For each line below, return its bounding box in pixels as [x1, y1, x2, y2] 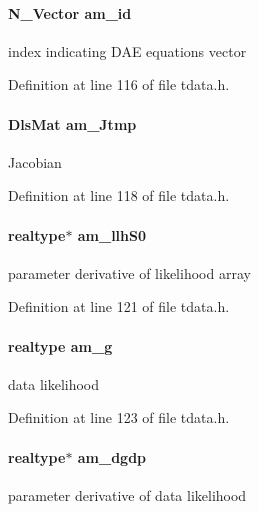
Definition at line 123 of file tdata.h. [8, 407, 230, 428]
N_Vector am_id [8, 2, 132, 23]
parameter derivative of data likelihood [8, 484, 247, 505]
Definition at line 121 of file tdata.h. [8, 296, 230, 317]
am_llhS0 [77, 224, 147, 245]
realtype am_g [8, 335, 113, 356]
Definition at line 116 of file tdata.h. [8, 74, 230, 95]
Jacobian [8, 151, 62, 172]
